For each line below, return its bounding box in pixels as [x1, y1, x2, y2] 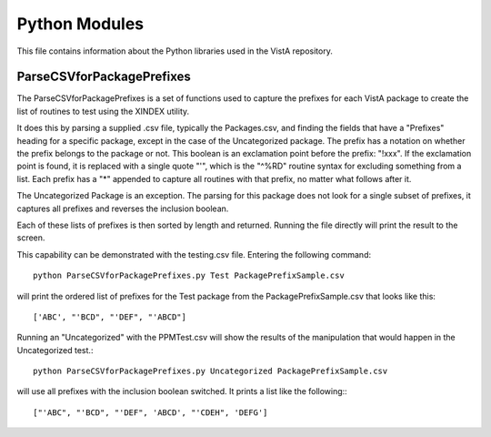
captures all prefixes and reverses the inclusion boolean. [16, 203, 229, 214]
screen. [16, 232, 45, 243]
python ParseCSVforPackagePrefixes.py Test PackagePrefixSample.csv [33, 270, 345, 281]
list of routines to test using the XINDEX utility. [16, 106, 190, 117]
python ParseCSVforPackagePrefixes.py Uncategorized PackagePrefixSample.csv [33, 366, 388, 377]
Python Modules [16, 14, 145, 34]
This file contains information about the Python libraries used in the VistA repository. [16, 46, 334, 56]
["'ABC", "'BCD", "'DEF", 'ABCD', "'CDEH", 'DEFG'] [33, 407, 268, 418]
